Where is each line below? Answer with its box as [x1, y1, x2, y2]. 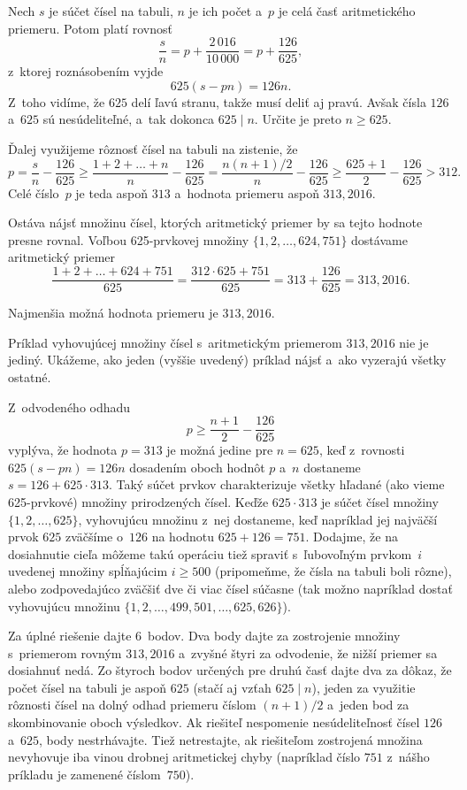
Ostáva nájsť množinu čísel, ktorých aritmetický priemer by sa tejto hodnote [8, 213, 423, 232]
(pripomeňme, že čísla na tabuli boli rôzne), [214, 562, 452, 580]
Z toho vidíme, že [8, 92, 105, 111]
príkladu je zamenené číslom [8, 764, 161, 783]
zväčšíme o [65, 527, 123, 546]
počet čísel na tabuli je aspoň [8, 678, 167, 696]
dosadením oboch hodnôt [129, 457, 265, 476]
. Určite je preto [254, 110, 341, 128]
